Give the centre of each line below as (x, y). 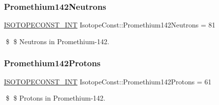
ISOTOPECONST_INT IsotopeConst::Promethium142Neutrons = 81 (110, 25)
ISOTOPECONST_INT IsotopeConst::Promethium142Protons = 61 (108, 81)
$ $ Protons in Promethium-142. (55, 98)
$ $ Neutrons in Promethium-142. (57, 41)
